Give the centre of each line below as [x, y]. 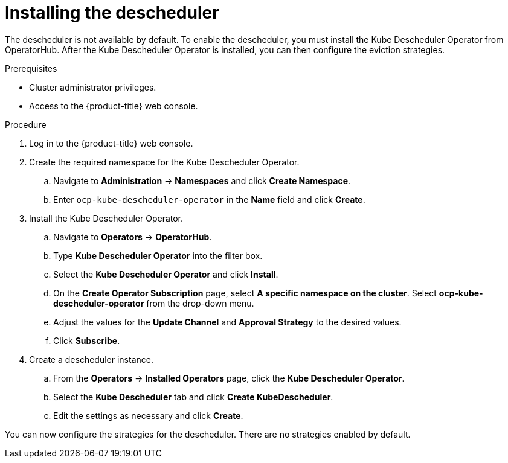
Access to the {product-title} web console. [114, 106]
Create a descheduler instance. [91, 359]
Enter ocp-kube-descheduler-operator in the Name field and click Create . [209, 199]
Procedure [26, 124]
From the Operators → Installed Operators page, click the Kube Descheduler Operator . [229, 378]
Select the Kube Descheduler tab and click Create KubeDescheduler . [193, 397]
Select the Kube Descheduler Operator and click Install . [166, 274]
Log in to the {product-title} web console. [111, 143]
